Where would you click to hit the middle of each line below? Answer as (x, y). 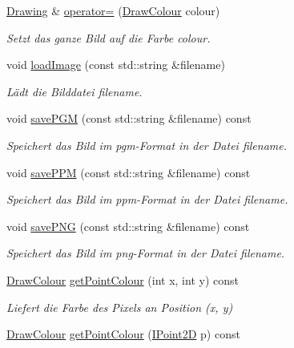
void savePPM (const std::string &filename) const (129, 172)
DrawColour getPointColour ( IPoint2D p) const (123, 334)
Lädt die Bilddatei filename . (75, 91)
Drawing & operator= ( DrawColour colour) (113, 10)
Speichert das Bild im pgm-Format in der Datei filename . (147, 145)
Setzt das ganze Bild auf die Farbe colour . (109, 37)
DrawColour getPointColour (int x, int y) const (123, 279)
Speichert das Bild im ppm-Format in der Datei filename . (147, 199)
